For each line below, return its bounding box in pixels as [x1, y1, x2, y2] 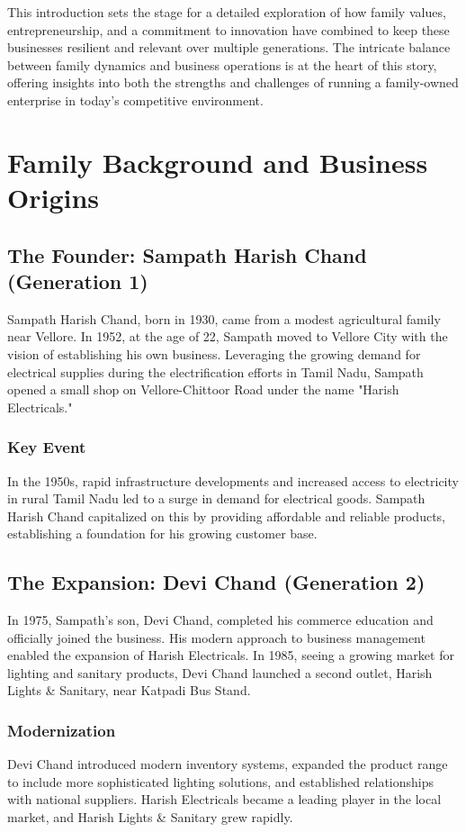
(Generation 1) [7, 267, 148, 294]
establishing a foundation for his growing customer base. [7, 524, 318, 543]
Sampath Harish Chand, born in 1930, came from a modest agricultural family [7, 309, 441, 328]
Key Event [7, 436, 86, 458]
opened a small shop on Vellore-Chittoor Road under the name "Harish [7, 380, 399, 399]
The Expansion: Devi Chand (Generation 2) [7, 568, 426, 596]
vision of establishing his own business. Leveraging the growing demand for [7, 344, 421, 363]
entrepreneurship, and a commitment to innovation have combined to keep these [7, 20, 450, 39]
